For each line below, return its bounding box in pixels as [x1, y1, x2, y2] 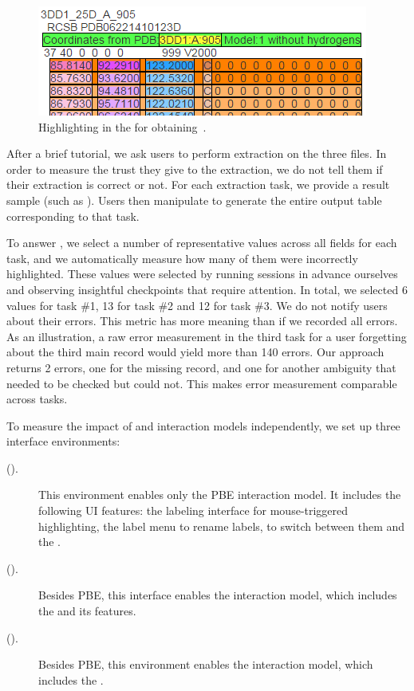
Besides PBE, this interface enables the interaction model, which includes [38, 587, 397, 603]
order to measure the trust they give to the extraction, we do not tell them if [6, 160, 383, 177]
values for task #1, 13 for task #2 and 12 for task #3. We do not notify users [6, 296, 388, 313]
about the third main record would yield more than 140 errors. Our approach [6, 344, 384, 360]
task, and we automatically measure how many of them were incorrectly [6, 249, 358, 266]
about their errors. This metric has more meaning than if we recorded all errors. [6, 312, 398, 329]
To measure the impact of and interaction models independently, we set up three [6, 417, 400, 434]
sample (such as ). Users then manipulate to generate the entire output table [6, 191, 382, 208]
